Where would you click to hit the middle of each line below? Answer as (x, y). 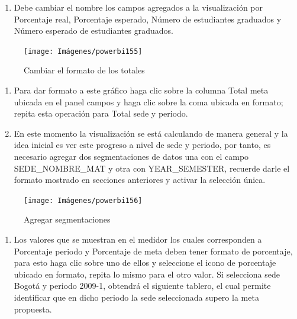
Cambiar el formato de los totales (84, 70)
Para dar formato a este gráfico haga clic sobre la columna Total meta (141, 90)
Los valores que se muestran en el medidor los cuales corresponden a (138, 239)
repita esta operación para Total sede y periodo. (101, 113)
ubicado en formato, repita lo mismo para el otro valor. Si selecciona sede (147, 274)
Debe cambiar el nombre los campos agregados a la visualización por (138, 7)
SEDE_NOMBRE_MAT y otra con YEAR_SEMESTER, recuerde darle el (152, 168)
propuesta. (33, 309)
